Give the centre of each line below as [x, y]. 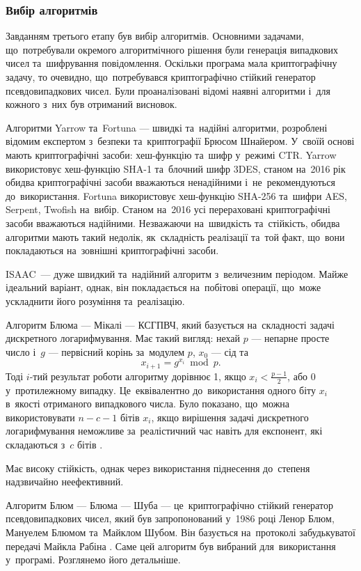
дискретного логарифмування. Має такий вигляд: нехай [123, 338]
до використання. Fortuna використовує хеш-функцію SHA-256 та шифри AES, [176, 195]
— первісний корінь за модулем [117, 351]
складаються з [35, 445]
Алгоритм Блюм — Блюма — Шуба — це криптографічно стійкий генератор [169, 504]
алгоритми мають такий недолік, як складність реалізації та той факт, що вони [175, 236]
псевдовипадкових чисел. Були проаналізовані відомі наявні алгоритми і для [168, 90]
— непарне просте [290, 338]
